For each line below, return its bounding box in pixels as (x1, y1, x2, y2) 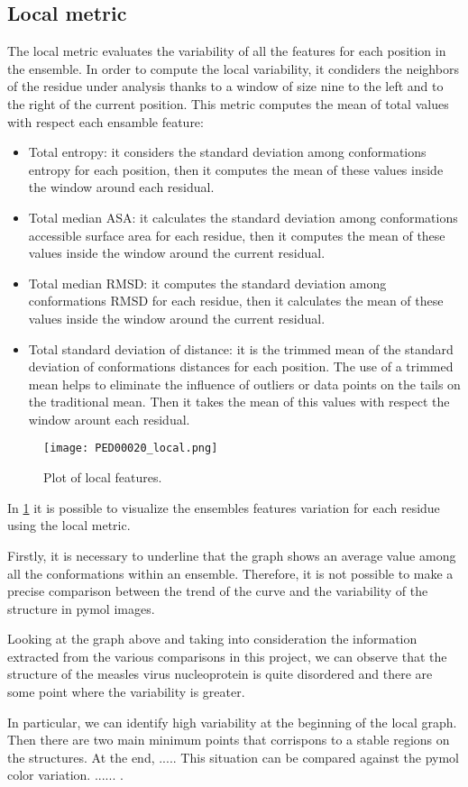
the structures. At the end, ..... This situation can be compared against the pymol (7, 747, 460, 766)
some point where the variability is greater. (7, 682, 245, 701)
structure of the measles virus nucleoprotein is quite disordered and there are (7, 664, 433, 683)
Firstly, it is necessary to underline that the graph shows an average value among (7, 545, 456, 564)
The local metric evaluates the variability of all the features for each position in (7, 41, 446, 60)
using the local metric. (7, 516, 131, 535)
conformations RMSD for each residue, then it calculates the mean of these (28, 291, 444, 310)
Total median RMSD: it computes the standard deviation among (28, 273, 387, 292)
